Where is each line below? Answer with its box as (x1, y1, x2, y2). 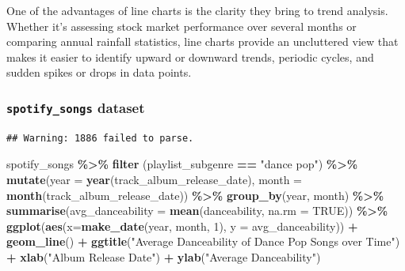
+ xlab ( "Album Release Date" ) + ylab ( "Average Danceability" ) (6, 248, 321, 265)
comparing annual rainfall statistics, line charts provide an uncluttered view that (6, 33, 399, 50)
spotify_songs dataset (6, 97, 145, 117)
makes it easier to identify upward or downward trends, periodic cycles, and (6, 48, 374, 65)
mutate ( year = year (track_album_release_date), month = (6, 171, 302, 187)
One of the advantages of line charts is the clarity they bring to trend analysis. (6, 2, 388, 18)
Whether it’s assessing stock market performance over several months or (6, 17, 357, 34)
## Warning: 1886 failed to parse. (6, 132, 194, 144)
